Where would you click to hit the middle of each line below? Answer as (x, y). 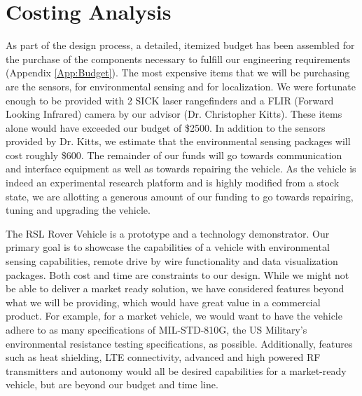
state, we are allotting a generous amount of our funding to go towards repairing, (180, 196)
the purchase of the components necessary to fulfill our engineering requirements (178, 59)
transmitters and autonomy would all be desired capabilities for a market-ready (176, 370)
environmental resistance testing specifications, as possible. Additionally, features (179, 343)
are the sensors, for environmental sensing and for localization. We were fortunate (181, 86)
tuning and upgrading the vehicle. (78, 210)
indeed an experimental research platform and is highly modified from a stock (173, 183)
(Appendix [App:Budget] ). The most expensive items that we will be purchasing (178, 73)
